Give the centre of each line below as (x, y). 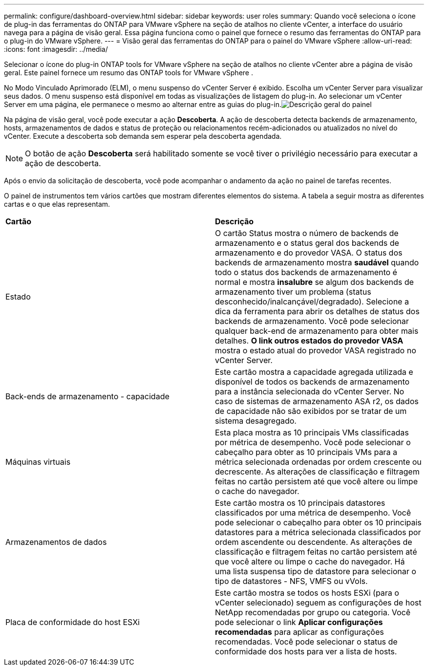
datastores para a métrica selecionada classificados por (318, 532)
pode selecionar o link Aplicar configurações (299, 622)
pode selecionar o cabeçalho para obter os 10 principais (318, 522)
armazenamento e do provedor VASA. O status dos (309, 253)
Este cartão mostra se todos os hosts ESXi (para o (307, 593)
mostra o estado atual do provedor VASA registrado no (316, 350)
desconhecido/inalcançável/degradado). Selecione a (312, 302)
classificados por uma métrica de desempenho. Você (313, 513)
